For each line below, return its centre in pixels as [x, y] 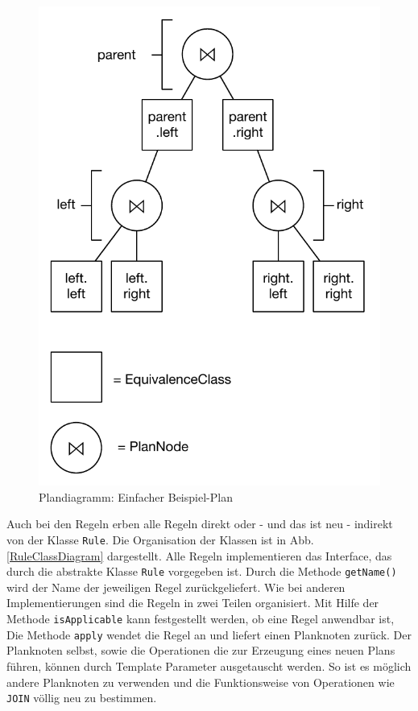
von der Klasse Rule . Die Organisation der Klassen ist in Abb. [160, 539]
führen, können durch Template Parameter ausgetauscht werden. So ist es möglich [209, 666]
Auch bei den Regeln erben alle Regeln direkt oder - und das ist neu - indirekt [200, 524]
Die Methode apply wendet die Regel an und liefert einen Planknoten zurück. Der [209, 634]
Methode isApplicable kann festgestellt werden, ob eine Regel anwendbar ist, [201, 619]
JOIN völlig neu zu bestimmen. [82, 698]
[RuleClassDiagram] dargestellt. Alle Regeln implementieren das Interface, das [199, 555]
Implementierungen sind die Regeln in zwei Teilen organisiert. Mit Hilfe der [193, 603]
